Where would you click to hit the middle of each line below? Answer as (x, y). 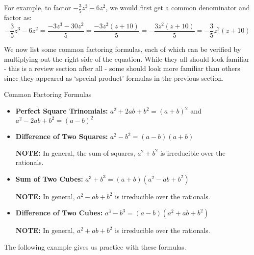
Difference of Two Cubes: (59, 213)
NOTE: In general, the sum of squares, (75, 152)
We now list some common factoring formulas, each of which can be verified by (123, 49)
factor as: (18, 17)
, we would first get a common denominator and (178, 7)
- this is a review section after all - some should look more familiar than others (122, 68)
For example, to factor (38, 7)
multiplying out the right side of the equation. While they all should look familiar (127, 58)
